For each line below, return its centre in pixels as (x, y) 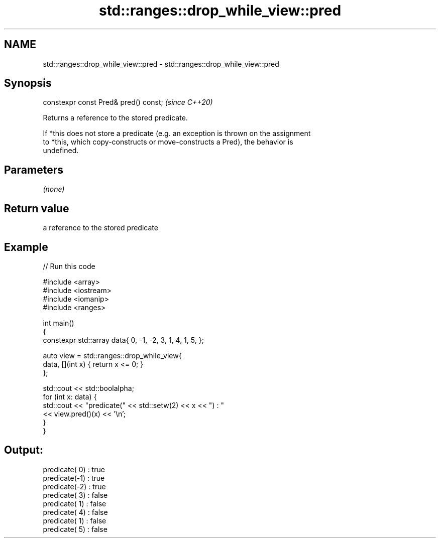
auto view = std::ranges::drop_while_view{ (112, 355)
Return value (37, 208)
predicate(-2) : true (74, 486)
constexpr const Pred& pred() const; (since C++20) (128, 102)
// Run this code (69, 266)
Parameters (34, 170)
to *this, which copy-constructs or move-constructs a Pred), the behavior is (168, 142)
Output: (24, 450)
